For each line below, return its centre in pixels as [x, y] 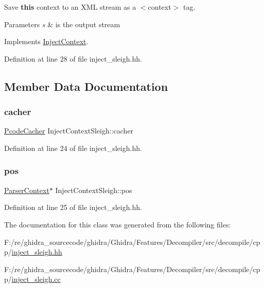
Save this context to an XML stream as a [70, 7]
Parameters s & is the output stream [62, 24]
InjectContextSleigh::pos [94, 190]
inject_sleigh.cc [36, 279]
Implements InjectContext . [46, 41]
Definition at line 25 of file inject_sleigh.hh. [73, 207]
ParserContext [27, 190]
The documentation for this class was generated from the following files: [118, 224]
